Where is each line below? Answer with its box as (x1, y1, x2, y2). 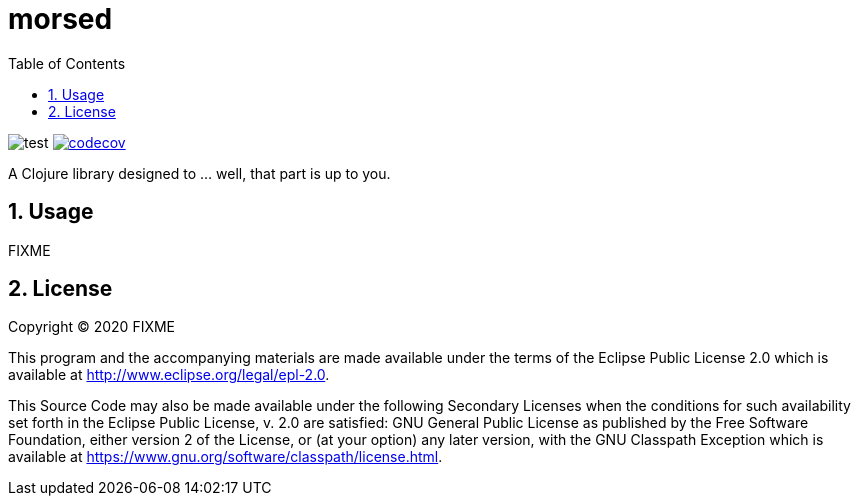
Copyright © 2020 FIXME (8, 318, 176, 336)
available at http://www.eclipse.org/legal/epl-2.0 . (8, 366, 330, 384)
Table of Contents (8, 54, 126, 72)
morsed (8, 2, 113, 36)
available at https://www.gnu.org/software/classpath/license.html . (8, 448, 443, 466)
